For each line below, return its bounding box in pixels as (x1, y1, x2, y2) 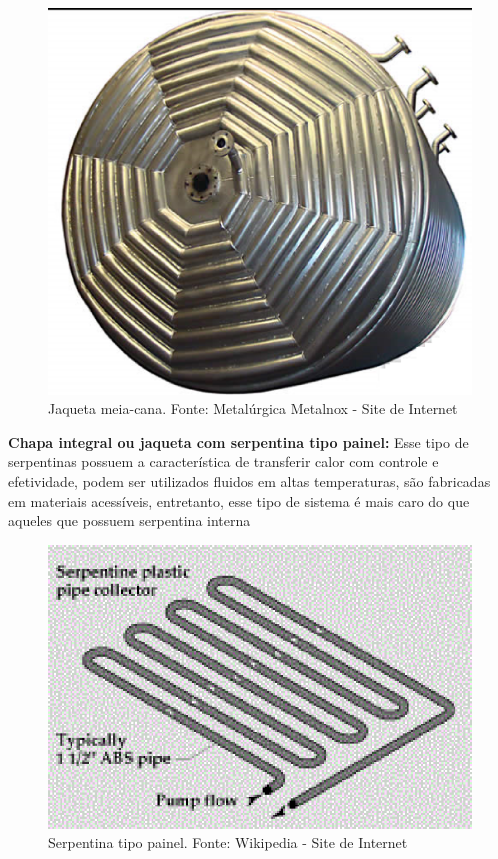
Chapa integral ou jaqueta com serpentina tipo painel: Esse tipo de (8, 431, 469, 452)
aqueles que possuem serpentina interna (8, 510, 251, 531)
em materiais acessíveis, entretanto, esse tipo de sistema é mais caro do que (8, 490, 470, 511)
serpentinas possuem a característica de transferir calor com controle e (8, 451, 439, 472)
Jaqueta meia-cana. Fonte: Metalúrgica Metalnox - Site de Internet (48, 398, 458, 419)
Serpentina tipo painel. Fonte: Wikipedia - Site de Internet (48, 832, 408, 853)
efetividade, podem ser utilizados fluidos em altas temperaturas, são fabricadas (8, 471, 491, 492)
